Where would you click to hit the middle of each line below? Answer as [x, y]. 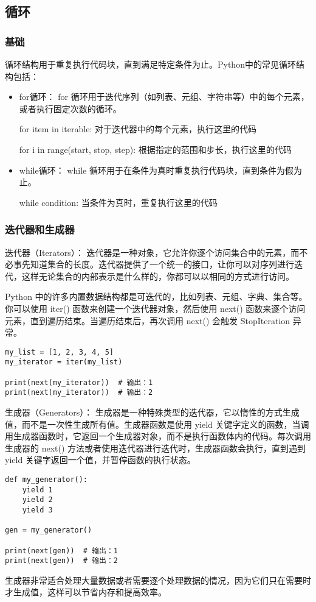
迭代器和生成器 [40, 229]
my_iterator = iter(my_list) [64, 362]
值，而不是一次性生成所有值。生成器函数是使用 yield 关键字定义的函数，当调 [157, 424]
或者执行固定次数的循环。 [70, 108]
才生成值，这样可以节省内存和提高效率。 [86, 592]
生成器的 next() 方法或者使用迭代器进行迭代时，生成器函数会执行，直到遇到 [156, 448]
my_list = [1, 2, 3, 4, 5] [59, 352]
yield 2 [37, 500]
